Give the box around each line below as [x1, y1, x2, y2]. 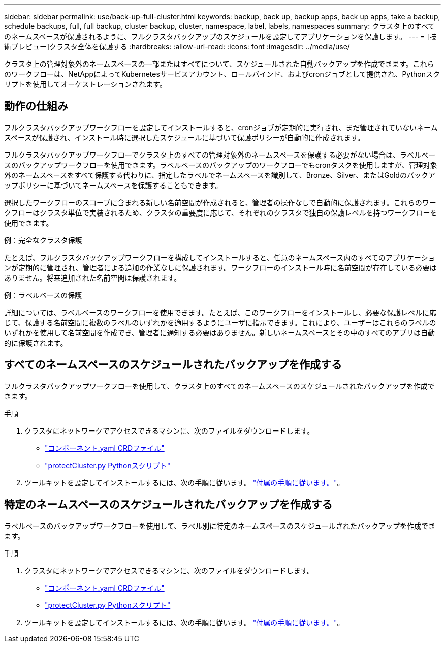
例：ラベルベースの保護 [4, 290, 82, 299]
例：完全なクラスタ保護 [4, 235, 82, 244]
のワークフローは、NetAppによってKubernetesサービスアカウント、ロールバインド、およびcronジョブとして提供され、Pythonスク [4, 70, 440, 78]
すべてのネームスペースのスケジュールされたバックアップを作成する [4, 358, 342, 372]
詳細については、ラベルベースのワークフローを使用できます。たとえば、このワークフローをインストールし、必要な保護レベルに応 [4, 307, 436, 317]
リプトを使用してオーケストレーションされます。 [4, 80, 167, 88]
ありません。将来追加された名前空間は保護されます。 [4, 273, 181, 282]
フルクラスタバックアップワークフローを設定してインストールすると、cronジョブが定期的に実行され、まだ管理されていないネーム [4, 122, 438, 132]
